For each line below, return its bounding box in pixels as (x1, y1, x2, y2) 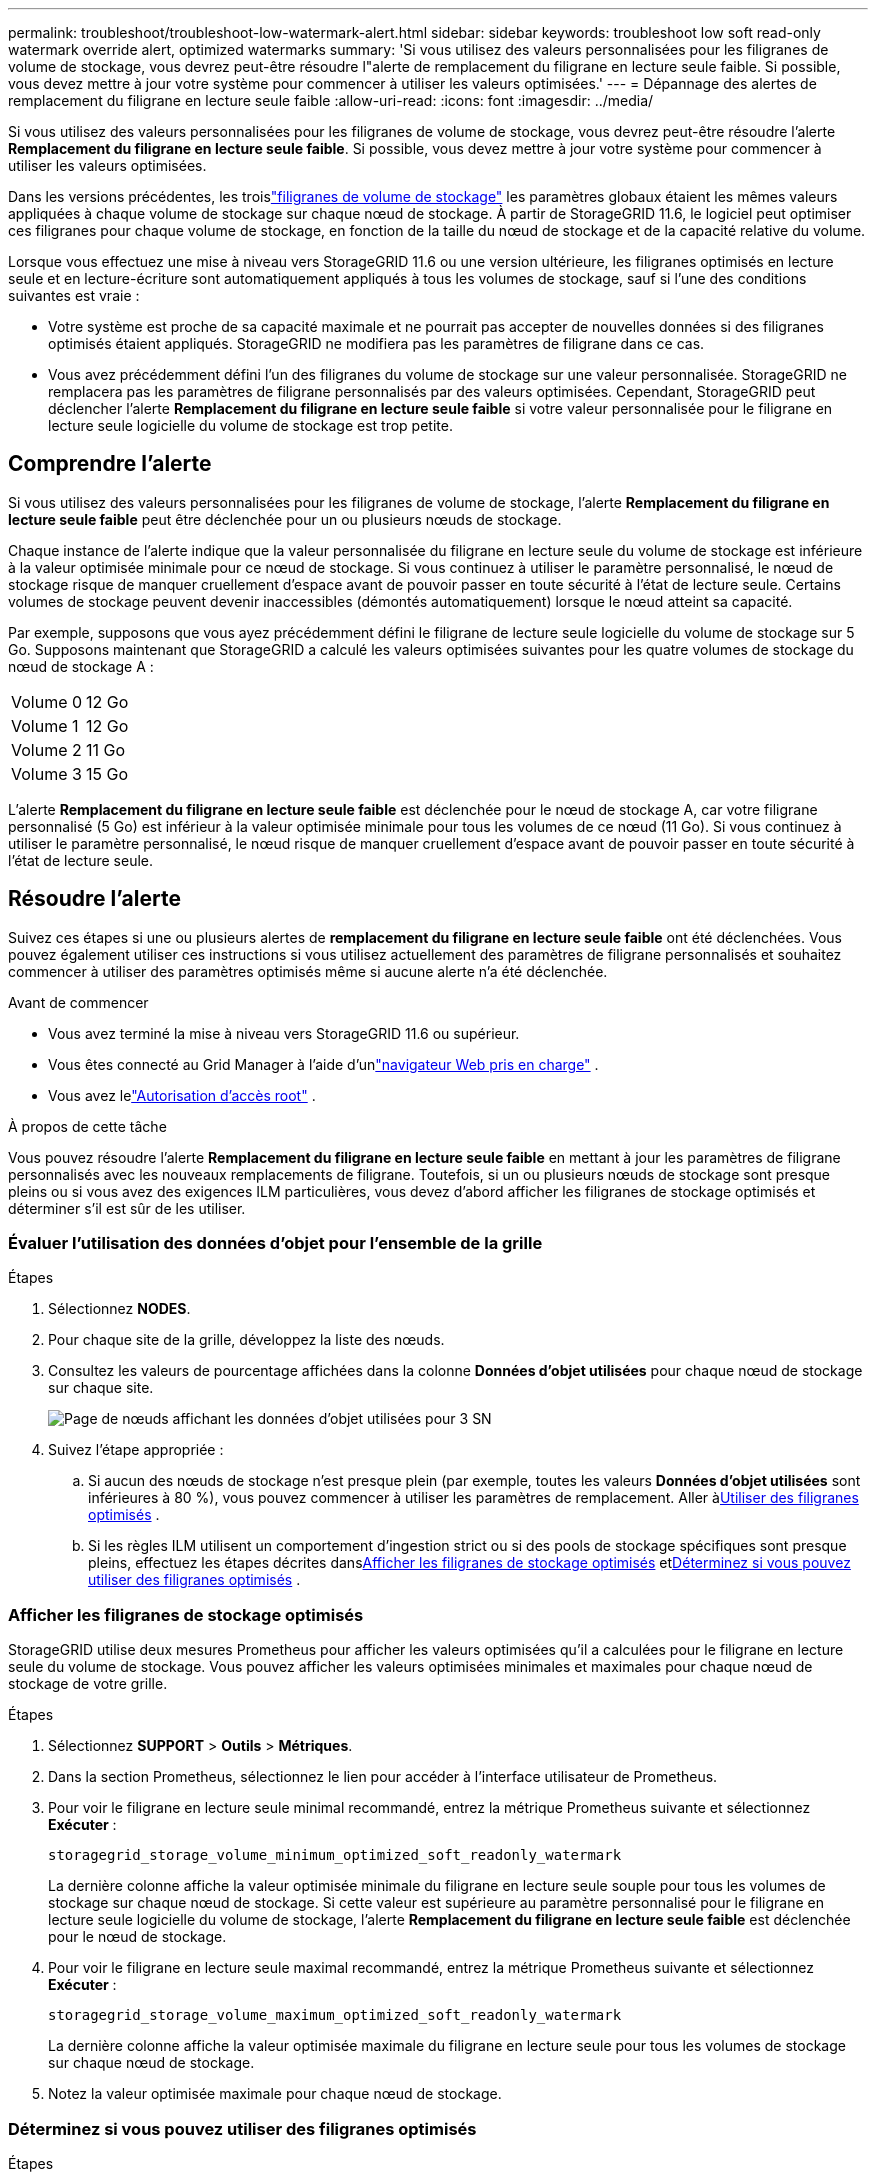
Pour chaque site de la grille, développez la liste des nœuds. (48, 1331, 445, 1349)
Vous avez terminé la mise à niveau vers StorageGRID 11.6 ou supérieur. (48, 1024, 520, 1042)
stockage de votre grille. (8, 1675, 168, 1693)
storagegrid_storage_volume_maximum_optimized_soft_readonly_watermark (48, 2007, 622, 2024)
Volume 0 (11, 691, 83, 712)
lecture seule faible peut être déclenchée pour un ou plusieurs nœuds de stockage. (8, 510, 562, 528)
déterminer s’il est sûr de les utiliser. (8, 1199, 246, 1217)
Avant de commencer (8, 993, 149, 1011)
